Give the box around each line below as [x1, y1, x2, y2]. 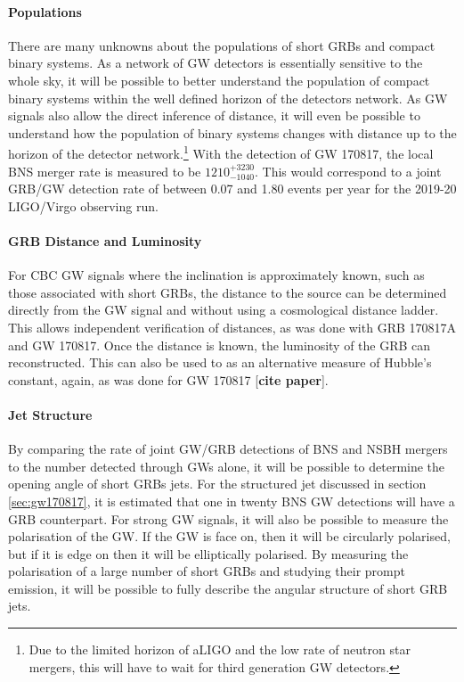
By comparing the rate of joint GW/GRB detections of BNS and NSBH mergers [8, 440, 448, 458]
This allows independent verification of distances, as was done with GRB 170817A [8, 317, 457, 336]
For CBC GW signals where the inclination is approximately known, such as [8, 266, 425, 284]
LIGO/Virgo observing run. [8, 196, 159, 215]
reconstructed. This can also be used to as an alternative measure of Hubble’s [8, 353, 432, 372]
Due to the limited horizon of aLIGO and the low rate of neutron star [28, 640, 411, 659]
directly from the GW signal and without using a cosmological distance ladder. [8, 300, 439, 319]
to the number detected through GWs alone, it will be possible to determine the [8, 456, 445, 475]
